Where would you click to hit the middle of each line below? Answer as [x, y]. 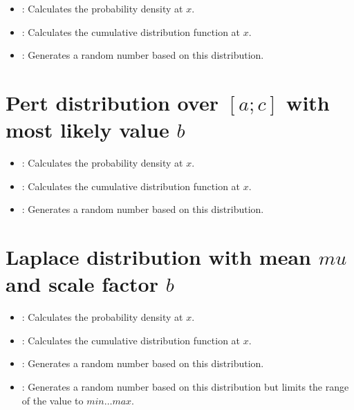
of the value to [53, 400]
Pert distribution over [112, 102]
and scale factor [82, 284]
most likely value [87, 130]
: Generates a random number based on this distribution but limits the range [185, 386]
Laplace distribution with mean [158, 257]
